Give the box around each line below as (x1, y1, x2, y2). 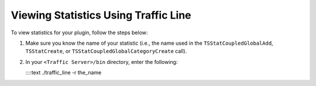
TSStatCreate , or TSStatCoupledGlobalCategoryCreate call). (25, 48, 187, 55)
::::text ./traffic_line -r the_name (25, 69, 102, 76)
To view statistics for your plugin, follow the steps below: (11, 29, 148, 36)
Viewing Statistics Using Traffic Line (11, 9, 191, 21)
